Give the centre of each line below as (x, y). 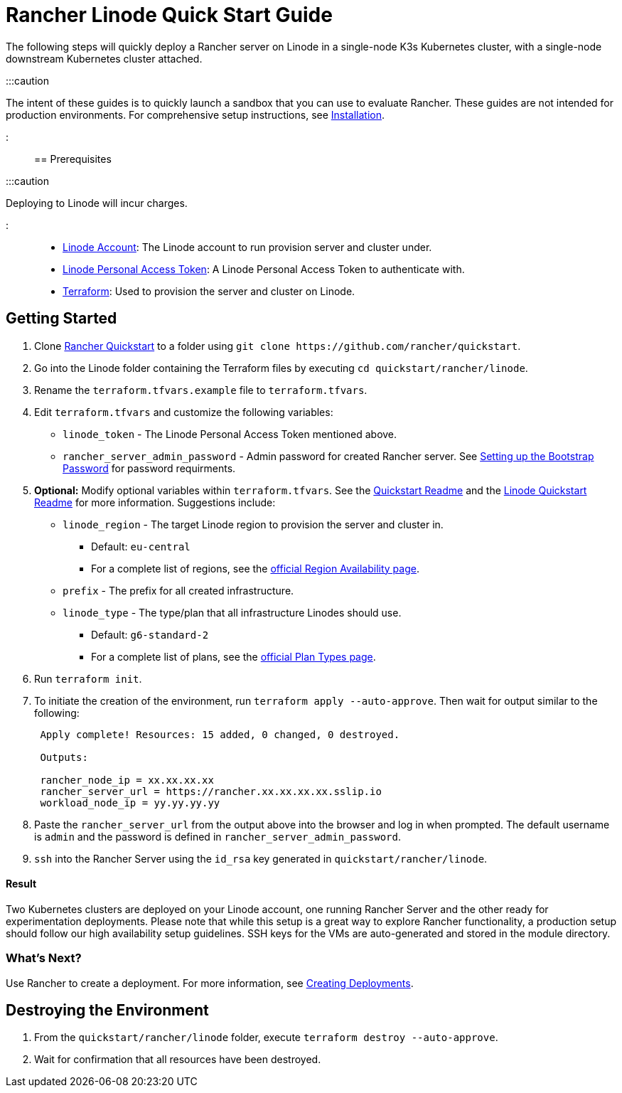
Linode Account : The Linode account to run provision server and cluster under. (247, 247)
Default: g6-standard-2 (150, 634)
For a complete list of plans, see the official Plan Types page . (234, 656)
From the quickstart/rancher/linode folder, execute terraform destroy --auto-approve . (266, 1038)
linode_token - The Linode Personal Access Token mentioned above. (230, 434)
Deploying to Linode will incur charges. (97, 203)
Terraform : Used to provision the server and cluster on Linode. (209, 291)
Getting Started (61, 319)
